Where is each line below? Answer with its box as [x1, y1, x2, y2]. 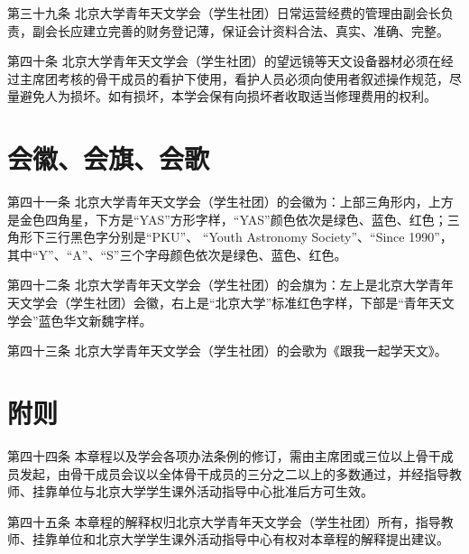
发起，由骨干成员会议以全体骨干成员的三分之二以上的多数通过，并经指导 [19, 464, 449, 483]
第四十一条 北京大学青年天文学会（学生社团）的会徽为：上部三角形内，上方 [7, 192, 454, 211]
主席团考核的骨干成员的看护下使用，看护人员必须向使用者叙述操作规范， [19, 69, 449, 88]
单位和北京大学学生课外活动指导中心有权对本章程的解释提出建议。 [57, 530, 449, 549]
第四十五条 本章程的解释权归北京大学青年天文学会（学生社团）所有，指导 [7, 512, 441, 531]
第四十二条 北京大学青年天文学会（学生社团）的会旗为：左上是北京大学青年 [7, 275, 454, 294]
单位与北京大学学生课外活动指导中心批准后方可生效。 [57, 482, 373, 501]
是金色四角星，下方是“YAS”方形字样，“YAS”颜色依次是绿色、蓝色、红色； [7, 209, 447, 228]
